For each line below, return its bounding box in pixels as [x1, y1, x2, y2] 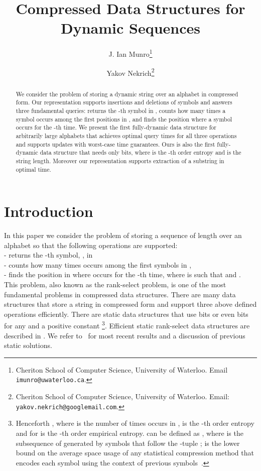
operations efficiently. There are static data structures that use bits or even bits [4, 308, 248, 319]
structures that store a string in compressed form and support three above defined [4, 299, 257, 309]
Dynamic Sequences [61, 18, 200, 38]
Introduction [4, 201, 93, 221]
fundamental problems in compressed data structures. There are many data [4, 289, 236, 299]
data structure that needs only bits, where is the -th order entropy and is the [40, 148, 241, 157]
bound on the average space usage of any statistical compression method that [16, 447, 254, 458]
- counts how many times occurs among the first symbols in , [4, 259, 192, 270]
